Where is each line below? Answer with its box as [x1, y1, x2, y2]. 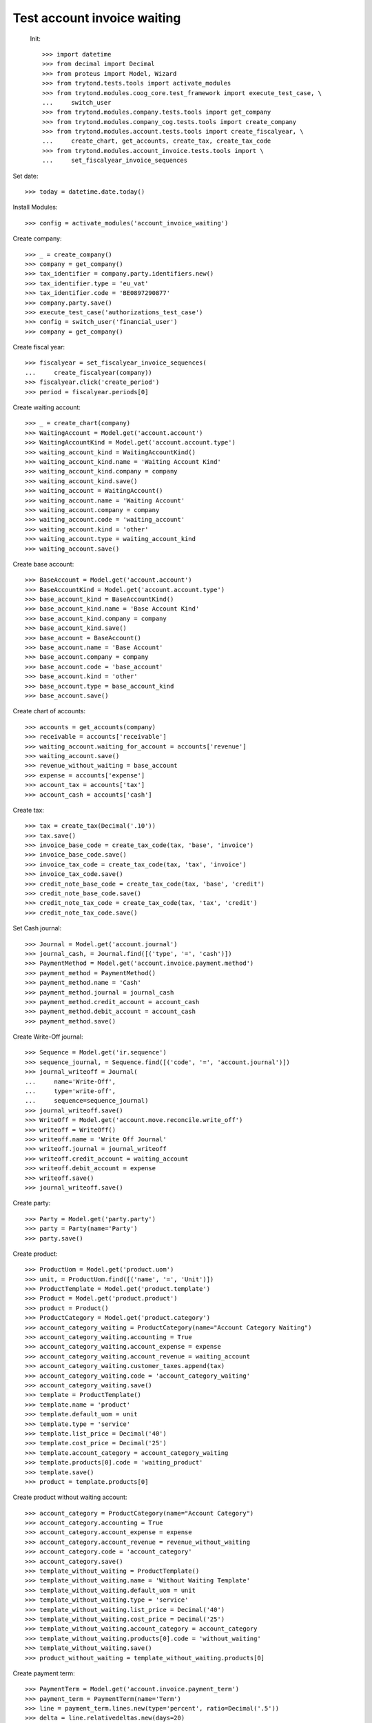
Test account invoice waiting [12, 10, 181, 26]
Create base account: [12, 560, 74, 568]
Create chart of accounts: [12, 707, 86, 715]
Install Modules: [12, 203, 58, 212]
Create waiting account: [12, 403, 81, 411]
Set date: [12, 172, 39, 180]
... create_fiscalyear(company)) [25, 369, 153, 376]
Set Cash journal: [12, 924, 62, 932]
